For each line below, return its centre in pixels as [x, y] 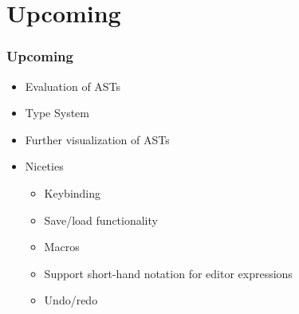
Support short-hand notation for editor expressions [168, 273]
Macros [62, 247]
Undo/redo [71, 300]
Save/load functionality [101, 220]
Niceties [44, 166]
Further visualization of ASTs [97, 139]
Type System [57, 113]
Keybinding [73, 192]
